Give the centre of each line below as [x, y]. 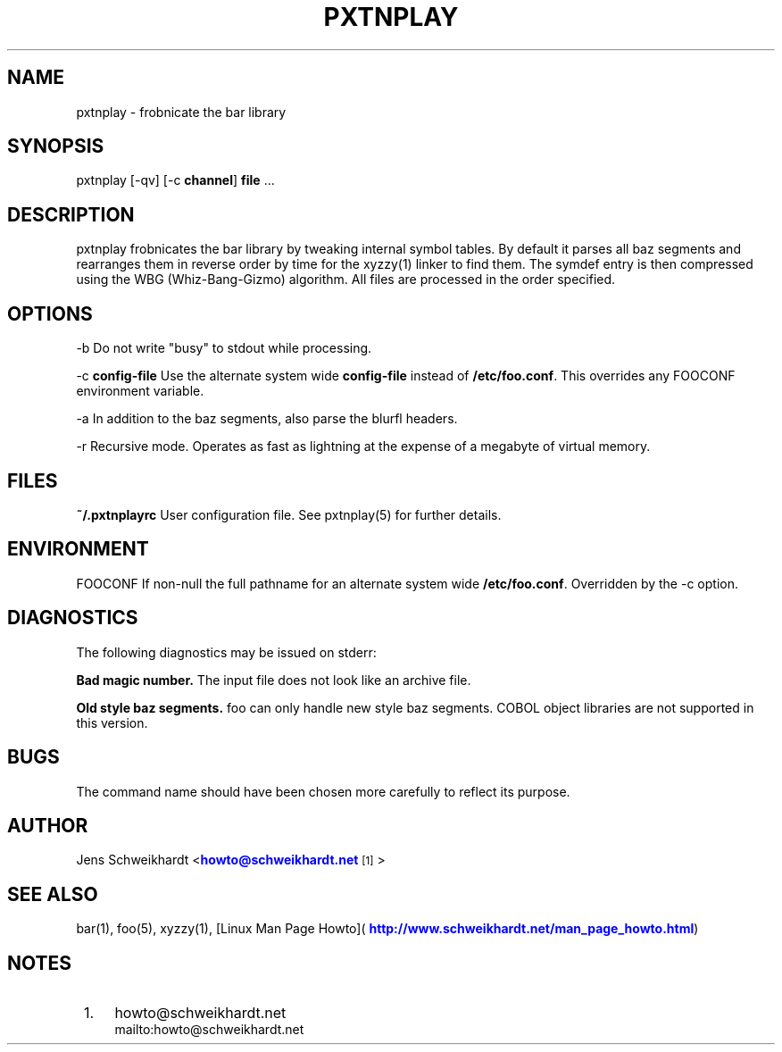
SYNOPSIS [56, 146]
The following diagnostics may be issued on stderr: [226, 652]
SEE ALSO [53, 894]
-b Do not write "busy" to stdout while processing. [224, 348]
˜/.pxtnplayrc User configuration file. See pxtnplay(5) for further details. [289, 514]
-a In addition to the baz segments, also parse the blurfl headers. [267, 419]
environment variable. [140, 391]
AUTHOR [48, 825]
